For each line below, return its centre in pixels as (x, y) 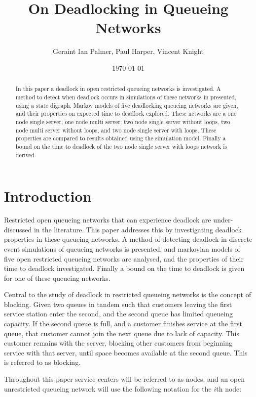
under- (223, 220)
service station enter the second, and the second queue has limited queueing (118, 314)
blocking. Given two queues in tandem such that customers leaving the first (118, 304)
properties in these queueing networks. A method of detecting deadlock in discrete (128, 239)
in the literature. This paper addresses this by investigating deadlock (138, 229)
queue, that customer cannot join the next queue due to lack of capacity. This (122, 333)
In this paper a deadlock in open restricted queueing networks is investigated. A (118, 89)
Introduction (48, 196)
